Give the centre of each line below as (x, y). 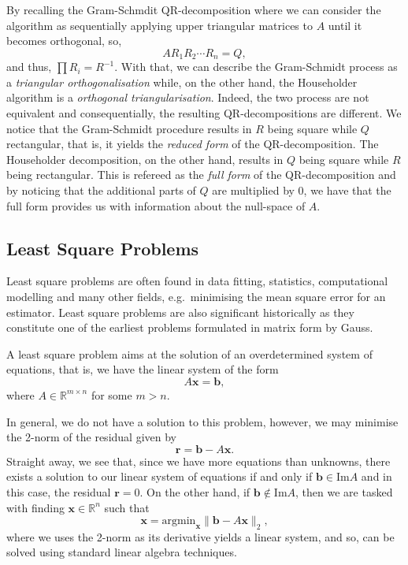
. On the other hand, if (195, 491)
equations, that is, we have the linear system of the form (143, 369)
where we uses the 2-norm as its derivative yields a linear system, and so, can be (200, 536)
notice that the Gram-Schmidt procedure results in (129, 128)
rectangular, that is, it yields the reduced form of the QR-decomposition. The (193, 144)
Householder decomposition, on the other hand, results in (145, 159)
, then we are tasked (344, 491)
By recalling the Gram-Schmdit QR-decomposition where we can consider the (194, 9)
